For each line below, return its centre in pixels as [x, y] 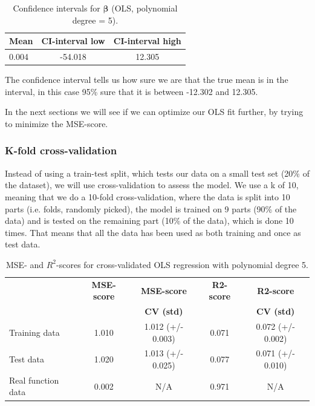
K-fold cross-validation [61, 150]
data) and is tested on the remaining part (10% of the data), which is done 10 [149, 221]
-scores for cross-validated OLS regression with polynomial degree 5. [183, 264]
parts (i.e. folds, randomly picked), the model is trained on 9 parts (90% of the [151, 208]
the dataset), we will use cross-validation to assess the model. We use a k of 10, [152, 185]
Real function [34, 380]
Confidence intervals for [57, 8]
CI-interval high [147, 41]
